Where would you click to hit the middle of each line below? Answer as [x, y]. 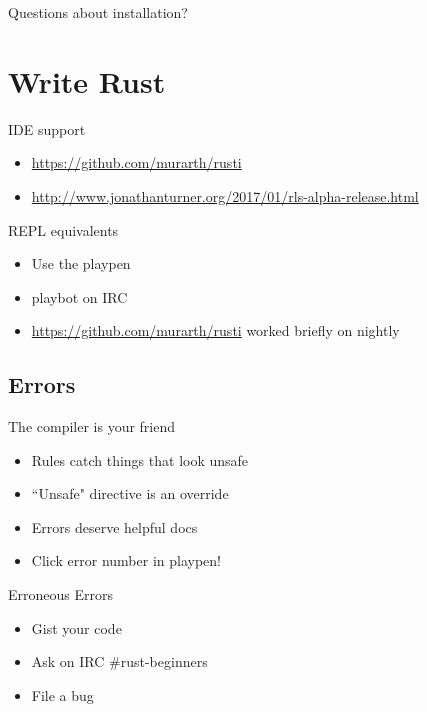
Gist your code [76, 627]
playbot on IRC [79, 296]
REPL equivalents [63, 229]
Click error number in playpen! [126, 560]
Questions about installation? [98, 12]
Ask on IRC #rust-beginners [119, 661]
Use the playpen [81, 263]
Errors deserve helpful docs [114, 526]
